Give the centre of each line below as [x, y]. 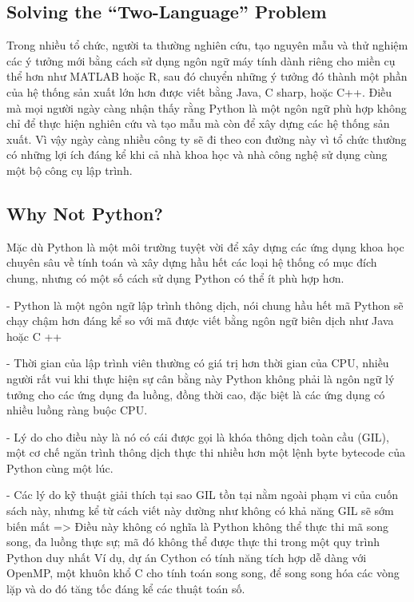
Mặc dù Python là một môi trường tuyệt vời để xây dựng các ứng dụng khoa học [205, 246]
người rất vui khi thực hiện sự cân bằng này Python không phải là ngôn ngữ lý [201, 378]
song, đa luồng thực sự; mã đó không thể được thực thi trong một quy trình [193, 542]
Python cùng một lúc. [60, 467]
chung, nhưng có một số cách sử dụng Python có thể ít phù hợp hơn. [175, 277]
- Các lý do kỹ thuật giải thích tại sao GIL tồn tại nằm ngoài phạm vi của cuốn [202, 495]
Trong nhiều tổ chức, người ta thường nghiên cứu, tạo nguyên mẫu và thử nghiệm [207, 45]
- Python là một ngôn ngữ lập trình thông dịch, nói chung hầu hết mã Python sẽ [205, 305]
